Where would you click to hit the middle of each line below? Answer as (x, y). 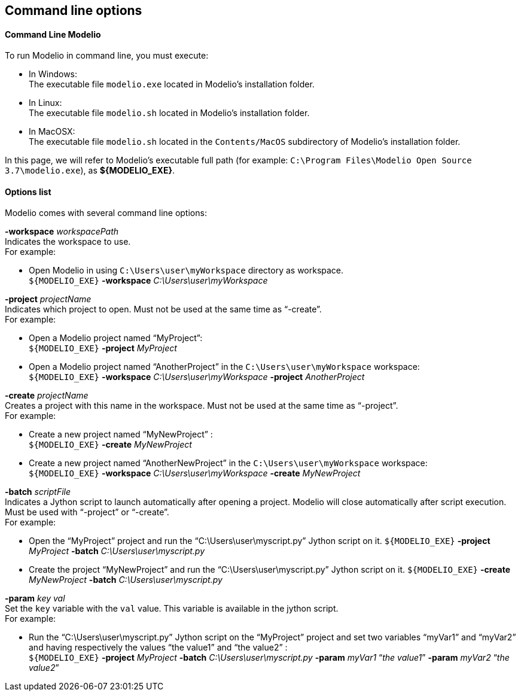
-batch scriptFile (38, 492)
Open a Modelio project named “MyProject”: (116, 338)
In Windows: (53, 74)
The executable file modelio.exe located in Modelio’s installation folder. (172, 84)
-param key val (35, 598)
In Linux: (45, 103)
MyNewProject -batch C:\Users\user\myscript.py (126, 580)
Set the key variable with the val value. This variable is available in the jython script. (172, 609)
